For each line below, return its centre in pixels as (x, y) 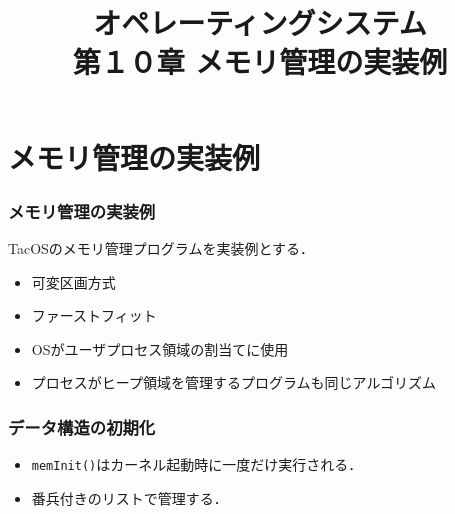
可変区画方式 (73, 281)
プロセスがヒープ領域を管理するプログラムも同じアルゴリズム (234, 382)
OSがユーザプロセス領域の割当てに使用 (160, 348)
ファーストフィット (94, 315)
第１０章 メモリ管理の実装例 (260, 61)
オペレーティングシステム (260, 22)
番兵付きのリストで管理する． (129, 497)
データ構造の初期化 (82, 426)
